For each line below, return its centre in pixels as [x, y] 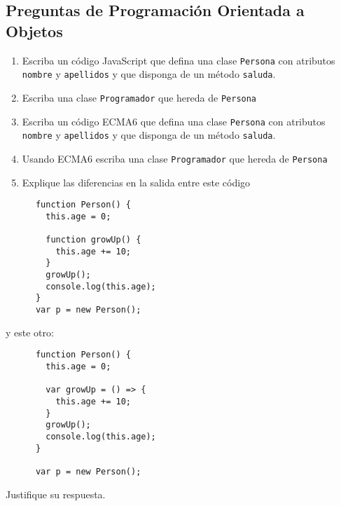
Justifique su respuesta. [56, 494]
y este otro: [30, 332]
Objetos [34, 30]
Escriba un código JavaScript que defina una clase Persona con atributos [179, 60]
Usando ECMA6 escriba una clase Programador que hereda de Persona [175, 158]
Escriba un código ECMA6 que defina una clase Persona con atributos [174, 121]
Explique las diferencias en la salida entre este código [136, 182]
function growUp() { [93, 240]
